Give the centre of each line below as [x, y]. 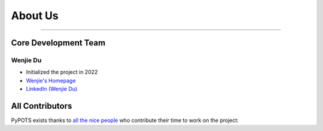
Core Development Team [58, 43]
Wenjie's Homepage [51, 80]
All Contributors [42, 106]
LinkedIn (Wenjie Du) [52, 89]
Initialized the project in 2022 [62, 72]
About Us [35, 16]
